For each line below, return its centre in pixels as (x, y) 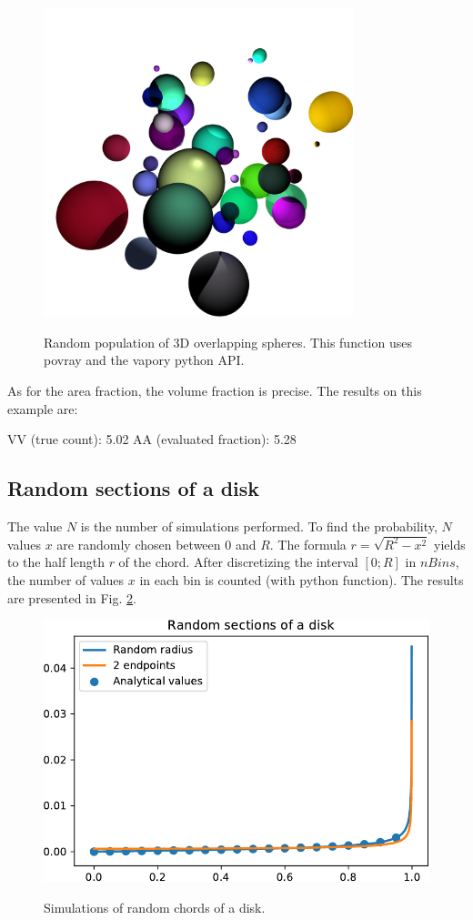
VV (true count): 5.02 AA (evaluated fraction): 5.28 (152, 439)
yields (450, 544)
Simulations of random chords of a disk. (155, 907)
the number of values (66, 579)
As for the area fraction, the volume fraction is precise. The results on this (215, 390)
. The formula (308, 544)
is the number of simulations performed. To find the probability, (259, 526)
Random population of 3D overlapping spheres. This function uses (228, 342)
